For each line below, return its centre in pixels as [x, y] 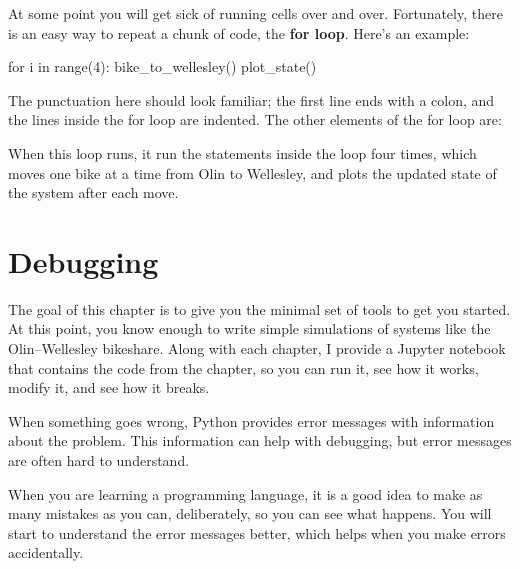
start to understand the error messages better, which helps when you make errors [257, 532]
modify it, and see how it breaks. [109, 387]
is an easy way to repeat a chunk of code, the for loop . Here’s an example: [239, 32]
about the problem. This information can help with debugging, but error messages [260, 440]
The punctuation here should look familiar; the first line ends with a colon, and [251, 99]
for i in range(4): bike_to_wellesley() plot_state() [162, 66]
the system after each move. [93, 192]
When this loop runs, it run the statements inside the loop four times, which [242, 152]
